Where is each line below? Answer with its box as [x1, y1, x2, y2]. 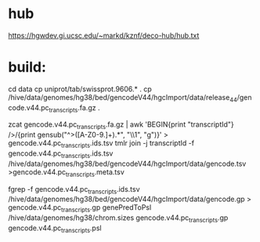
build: [8, 58, 47, 76]
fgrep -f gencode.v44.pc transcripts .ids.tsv [8, 184, 140, 196]
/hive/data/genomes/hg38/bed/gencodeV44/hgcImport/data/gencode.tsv [8, 159, 247, 168]
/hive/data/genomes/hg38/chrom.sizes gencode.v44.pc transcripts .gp [8, 213, 229, 225]
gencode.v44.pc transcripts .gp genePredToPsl [8, 203, 152, 214]
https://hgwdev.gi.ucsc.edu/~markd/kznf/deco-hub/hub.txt [8, 31, 200, 40]
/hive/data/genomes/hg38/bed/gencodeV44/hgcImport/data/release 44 [8, 92, 237, 104]
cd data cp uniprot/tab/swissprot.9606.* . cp [8, 84, 153, 93]
